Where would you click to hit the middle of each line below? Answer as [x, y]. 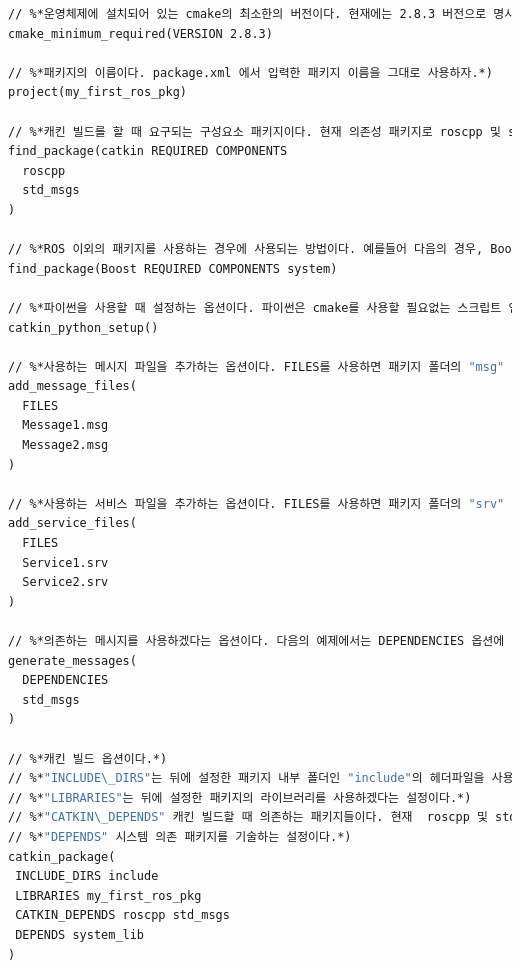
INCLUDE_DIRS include [87, 876]
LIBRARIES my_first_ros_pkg [108, 895]
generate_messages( [72, 660]
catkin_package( [62, 856]
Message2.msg [65, 445]
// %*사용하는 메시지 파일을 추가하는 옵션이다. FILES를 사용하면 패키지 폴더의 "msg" [256, 366]
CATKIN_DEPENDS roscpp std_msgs [122, 915]
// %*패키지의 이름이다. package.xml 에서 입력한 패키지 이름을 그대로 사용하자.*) [250, 72]
